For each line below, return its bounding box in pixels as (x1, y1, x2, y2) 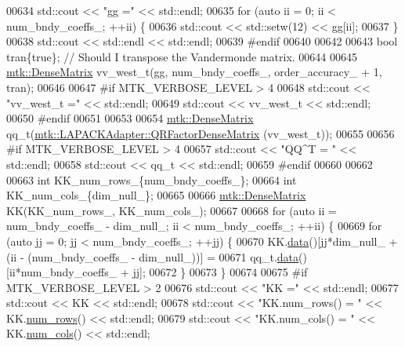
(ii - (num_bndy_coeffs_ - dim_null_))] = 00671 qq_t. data (6, 248, 299, 265)
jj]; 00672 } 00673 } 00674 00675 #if (132, 264, 308, 280)
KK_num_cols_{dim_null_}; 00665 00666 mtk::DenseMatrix (6, 187, 306, 203)
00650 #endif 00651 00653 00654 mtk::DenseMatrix (6, 110, 254, 126)
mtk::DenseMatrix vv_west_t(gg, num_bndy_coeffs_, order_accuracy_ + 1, (6, 64, 382, 80)
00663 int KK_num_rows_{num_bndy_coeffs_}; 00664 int (6, 171, 297, 188)
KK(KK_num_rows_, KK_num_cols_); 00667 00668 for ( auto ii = (6, 202, 337, 218)
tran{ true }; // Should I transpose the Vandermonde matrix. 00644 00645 (6, 48, 358, 64)
